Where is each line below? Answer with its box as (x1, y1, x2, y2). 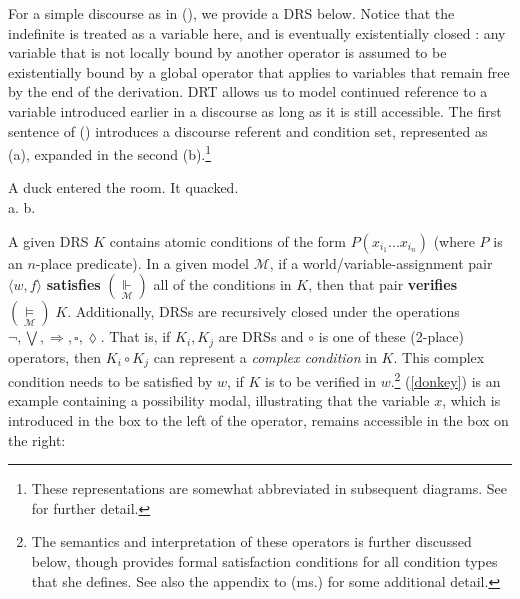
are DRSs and (218, 326, 304, 347)
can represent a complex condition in (153, 346, 377, 367)
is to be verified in (265, 370, 377, 391)
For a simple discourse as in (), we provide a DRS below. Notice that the (8, 3, 455, 23)
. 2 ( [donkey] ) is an (390, 368, 501, 391)
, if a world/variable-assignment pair (269, 252, 493, 273)
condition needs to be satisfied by (8, 370, 213, 391)
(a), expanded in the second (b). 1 (8, 141, 212, 164)
